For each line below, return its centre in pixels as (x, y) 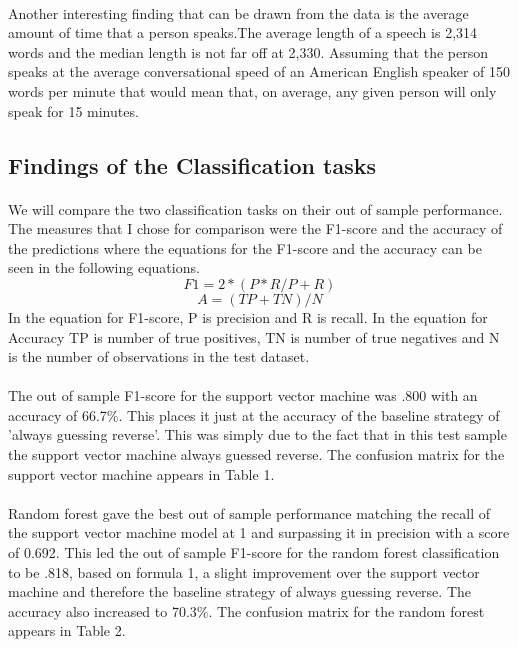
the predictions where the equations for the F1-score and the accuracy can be (245, 247)
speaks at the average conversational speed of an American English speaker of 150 (259, 71)
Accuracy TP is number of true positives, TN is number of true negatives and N (254, 336)
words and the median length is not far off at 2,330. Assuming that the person (248, 51)
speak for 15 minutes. (73, 110)
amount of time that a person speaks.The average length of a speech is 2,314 (243, 32)
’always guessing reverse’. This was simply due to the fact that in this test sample (257, 434)
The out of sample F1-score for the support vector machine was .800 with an (243, 395)
